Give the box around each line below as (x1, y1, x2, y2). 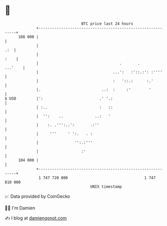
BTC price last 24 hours (81, 21, 134, 26)
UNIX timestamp (90, 184, 122, 189)
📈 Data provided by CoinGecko (5, 193, 70, 199)
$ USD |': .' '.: (5, 96, 113, 101)
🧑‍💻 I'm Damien (5, 205, 36, 211)
